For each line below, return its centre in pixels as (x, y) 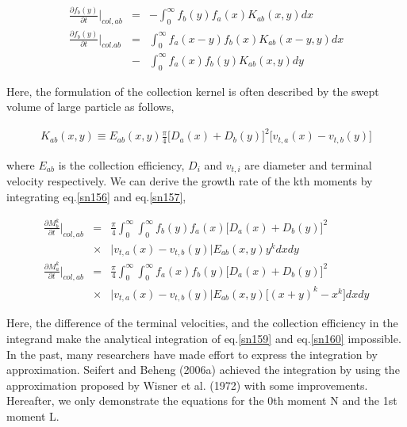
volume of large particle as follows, (90, 107)
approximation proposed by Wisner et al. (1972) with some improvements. (187, 385)
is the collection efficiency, (121, 164)
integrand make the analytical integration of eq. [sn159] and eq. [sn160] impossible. (204, 338)
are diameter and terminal (308, 164)
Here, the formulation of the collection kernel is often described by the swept (193, 91)
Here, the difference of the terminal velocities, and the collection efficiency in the (202, 323)
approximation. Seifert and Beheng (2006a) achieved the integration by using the (203, 370)
